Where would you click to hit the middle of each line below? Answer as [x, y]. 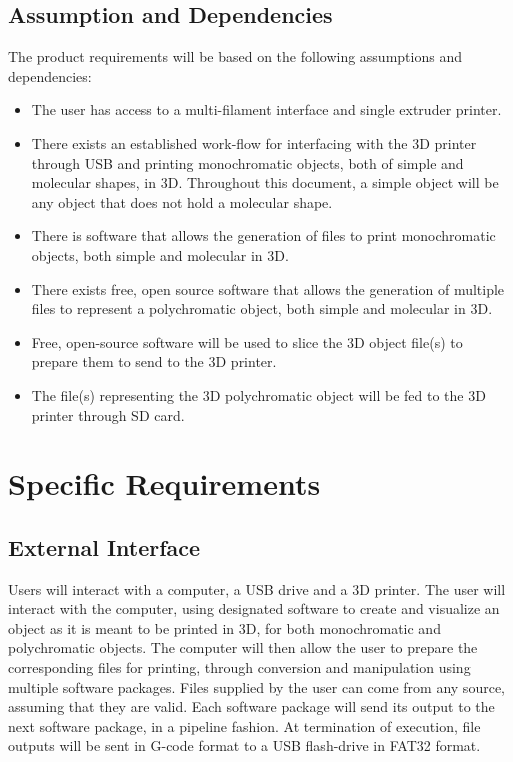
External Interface [104, 546]
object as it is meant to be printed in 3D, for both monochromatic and [224, 627]
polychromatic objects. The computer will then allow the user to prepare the [243, 647]
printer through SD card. [108, 414]
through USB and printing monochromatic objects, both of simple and [247, 162]
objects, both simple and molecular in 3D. [160, 254]
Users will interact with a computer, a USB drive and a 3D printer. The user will [257, 588]
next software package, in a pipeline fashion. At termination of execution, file [244, 725]
